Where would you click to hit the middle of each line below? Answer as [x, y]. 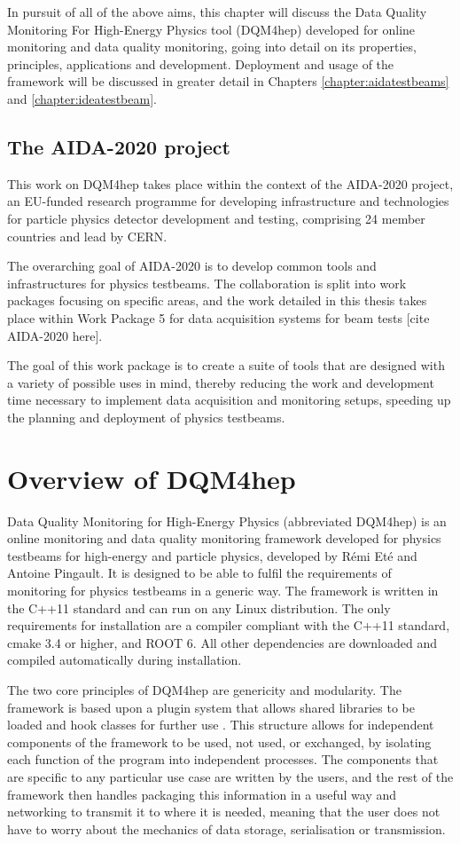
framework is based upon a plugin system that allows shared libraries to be [211, 707]
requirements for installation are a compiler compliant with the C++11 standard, [229, 625]
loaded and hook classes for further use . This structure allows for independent [221, 725]
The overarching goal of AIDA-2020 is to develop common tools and [192, 266]
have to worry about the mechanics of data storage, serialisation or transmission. [226, 828]
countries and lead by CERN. [87, 236]
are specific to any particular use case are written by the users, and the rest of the [230, 776]
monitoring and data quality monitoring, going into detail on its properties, [212, 47]
